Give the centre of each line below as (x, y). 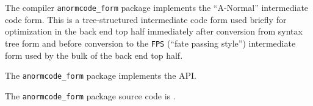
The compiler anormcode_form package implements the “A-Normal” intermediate (157, 7)
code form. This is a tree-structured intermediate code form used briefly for (146, 19)
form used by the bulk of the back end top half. (94, 55)
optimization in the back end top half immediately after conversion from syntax (154, 31)
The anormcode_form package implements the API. (101, 75)
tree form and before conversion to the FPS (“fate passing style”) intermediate (150, 43)
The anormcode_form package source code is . (90, 95)
